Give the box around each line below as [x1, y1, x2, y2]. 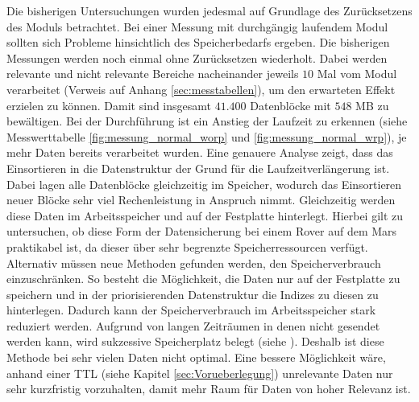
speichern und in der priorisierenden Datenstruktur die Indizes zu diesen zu [6, 285, 379, 302]
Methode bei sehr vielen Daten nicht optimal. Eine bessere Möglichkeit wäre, [6, 349, 386, 366]
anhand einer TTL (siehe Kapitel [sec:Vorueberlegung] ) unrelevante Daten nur [6, 364, 393, 381]
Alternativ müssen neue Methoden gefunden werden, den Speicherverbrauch [6, 254, 381, 271]
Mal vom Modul [317, 65, 397, 82]
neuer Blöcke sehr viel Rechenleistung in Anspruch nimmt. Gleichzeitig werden [6, 191, 396, 208]
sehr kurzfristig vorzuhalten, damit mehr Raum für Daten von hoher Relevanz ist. [6, 380, 411, 397]
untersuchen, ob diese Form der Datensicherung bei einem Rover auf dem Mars [6, 223, 397, 240]
